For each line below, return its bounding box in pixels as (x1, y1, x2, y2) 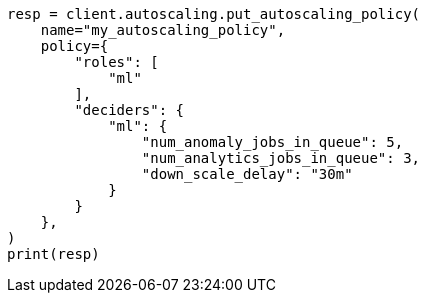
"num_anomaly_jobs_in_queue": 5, (141, 134, 404, 150)
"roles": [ (74, 54, 159, 70)
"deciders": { (74, 102, 185, 118)
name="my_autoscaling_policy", (40, 22, 286, 38)
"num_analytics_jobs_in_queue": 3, (141, 150, 421, 166)
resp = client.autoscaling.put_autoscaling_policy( (7, 6, 421, 22)
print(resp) (7, 246, 100, 262)
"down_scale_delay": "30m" (141, 166, 353, 182)
